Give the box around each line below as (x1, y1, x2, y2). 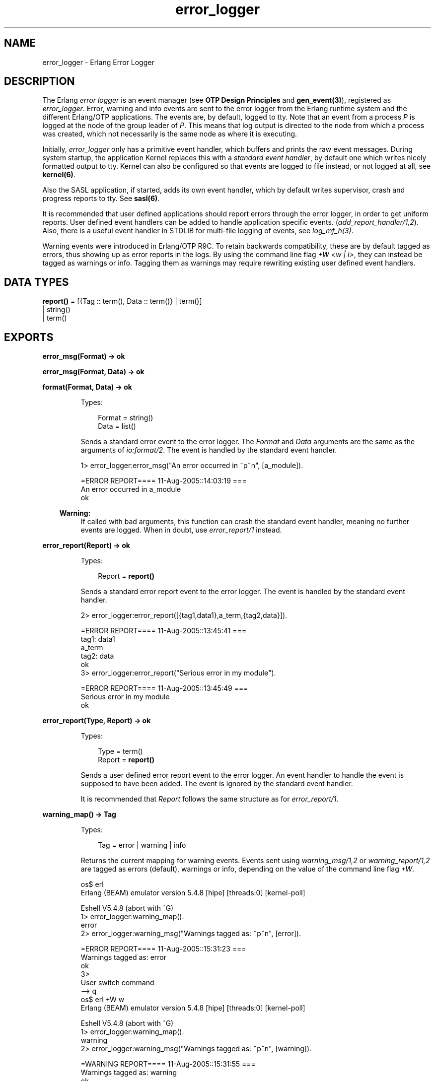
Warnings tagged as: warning (80, 1068, 177, 1077)
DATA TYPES (4, 275, 69, 288)
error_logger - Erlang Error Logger (42, 58, 154, 67)
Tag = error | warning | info (98, 841, 186, 850)
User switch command (80, 978, 154, 987)
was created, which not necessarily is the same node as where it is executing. (42, 130, 297, 138)
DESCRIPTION (4, 75, 75, 88)
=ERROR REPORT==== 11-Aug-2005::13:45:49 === (80, 684, 248, 693)
